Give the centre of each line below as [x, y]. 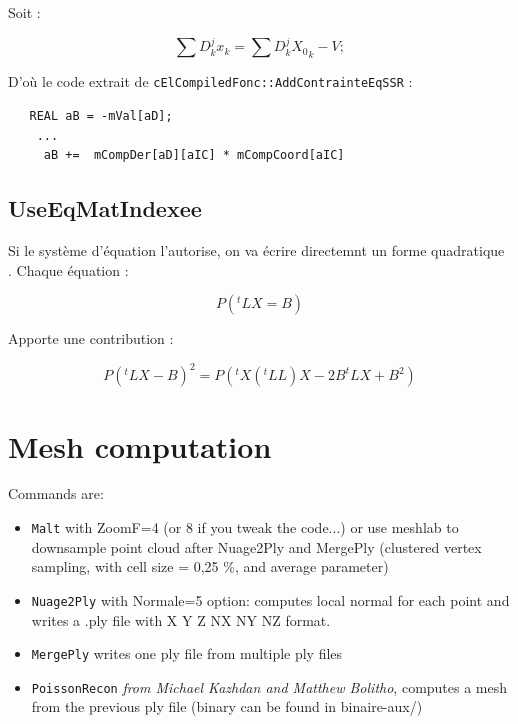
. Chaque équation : [68, 269]
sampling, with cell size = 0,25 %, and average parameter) [210, 566]
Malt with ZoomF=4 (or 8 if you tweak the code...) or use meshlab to [245, 527]
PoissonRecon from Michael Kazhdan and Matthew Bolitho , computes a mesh [269, 686]
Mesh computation [140, 445]
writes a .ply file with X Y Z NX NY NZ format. [181, 619]
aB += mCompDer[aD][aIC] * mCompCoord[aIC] [194, 155]
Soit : [24, 12]
